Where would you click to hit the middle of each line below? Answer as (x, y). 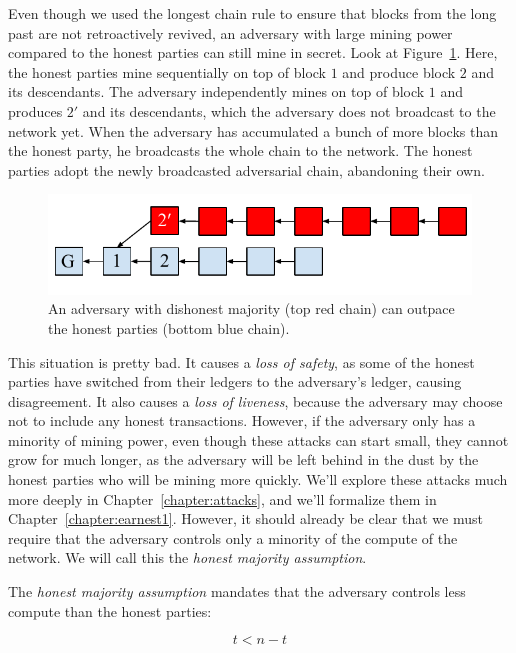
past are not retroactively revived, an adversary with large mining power (230, 32)
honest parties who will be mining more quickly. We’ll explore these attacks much (258, 479)
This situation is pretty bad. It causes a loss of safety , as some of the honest (241, 361)
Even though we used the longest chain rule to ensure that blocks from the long (252, 13)
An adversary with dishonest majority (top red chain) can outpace (251, 308)
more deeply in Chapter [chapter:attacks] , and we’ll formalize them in (222, 498)
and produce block (399, 71)
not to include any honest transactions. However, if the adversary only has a (242, 420)
